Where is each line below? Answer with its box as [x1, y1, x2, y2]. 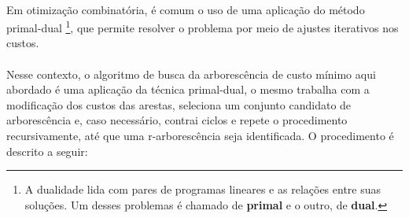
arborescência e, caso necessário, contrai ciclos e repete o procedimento [6, 112, 348, 128]
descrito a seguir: [6, 142, 88, 159]
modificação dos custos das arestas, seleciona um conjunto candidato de [6, 96, 352, 113]
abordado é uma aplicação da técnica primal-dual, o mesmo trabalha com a [6, 81, 370, 98]
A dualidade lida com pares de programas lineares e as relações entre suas [24, 181, 381, 198]
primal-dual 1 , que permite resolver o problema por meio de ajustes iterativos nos [6, 17, 399, 35]
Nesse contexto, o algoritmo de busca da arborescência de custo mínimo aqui [6, 65, 376, 82]
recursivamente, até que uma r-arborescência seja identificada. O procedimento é [6, 127, 394, 143]
